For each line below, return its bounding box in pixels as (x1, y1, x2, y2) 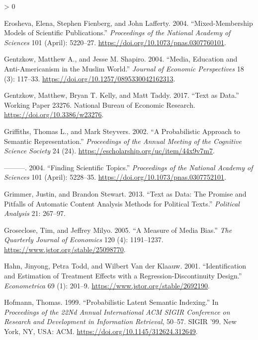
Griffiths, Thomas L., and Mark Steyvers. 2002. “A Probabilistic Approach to (4, 126, 241, 136)
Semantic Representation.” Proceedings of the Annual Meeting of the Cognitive (4, 136, 242, 146)
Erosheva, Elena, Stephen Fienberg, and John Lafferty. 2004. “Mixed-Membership (4, 17, 253, 28)
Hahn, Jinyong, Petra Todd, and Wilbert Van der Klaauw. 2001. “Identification (4, 261, 247, 271)
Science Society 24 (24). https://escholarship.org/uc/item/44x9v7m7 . (4, 145, 215, 156)
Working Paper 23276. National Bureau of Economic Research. (4, 99, 195, 110)
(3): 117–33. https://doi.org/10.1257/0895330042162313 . (4, 73, 175, 83)
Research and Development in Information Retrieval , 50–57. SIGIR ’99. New (4, 316, 237, 327)
